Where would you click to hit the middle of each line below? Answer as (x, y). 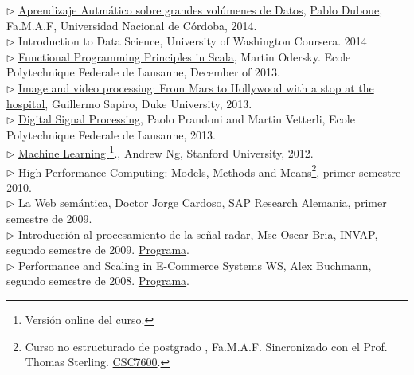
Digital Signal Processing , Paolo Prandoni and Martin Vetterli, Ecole (187, 119)
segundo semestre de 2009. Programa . (98, 250)
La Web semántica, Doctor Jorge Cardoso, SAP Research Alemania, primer (203, 203)
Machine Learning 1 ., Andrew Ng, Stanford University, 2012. (166, 152)
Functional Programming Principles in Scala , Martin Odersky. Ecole (185, 56)
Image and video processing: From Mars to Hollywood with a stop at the (196, 87)
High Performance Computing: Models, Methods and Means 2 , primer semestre (210, 170)
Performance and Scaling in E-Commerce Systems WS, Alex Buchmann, (195, 265)
